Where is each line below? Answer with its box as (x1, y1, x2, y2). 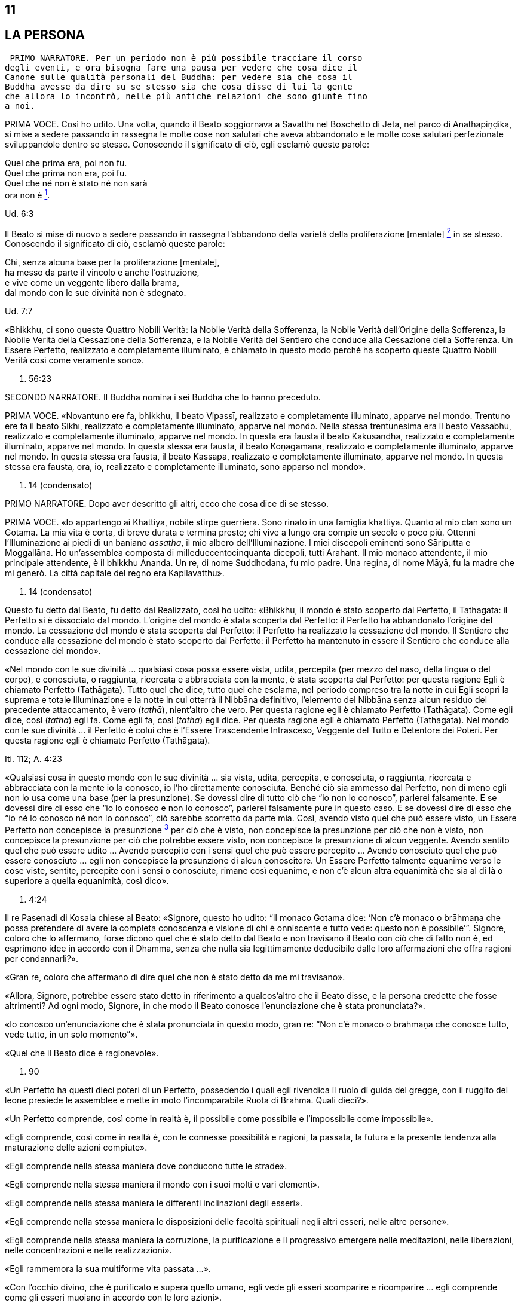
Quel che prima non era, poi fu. (5, 167, 127, 178)
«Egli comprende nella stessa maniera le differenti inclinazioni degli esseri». (5, 1197, 303, 1208)
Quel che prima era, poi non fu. (5, 157, 127, 168)
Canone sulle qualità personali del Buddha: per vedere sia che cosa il (5, 72, 353, 82)
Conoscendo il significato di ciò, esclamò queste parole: (5, 238, 225, 249)
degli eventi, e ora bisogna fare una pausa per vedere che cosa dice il (5, 62, 358, 72)
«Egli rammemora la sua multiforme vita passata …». (5, 1263, 211, 1274)
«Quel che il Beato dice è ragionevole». (5, 1047, 159, 1058)
